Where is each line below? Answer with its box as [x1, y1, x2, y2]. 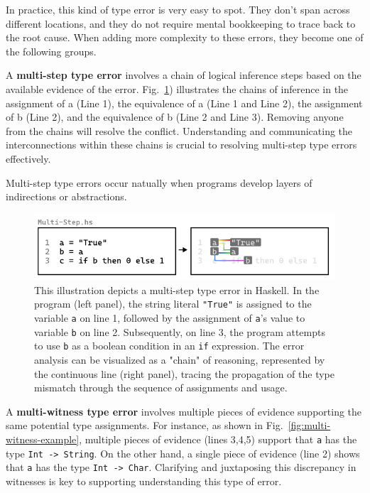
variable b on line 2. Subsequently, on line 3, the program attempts [34, 324, 325, 339]
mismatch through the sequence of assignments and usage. [34, 380, 288, 395]
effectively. [6, 151, 51, 166]
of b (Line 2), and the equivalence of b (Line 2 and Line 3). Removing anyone [6, 109, 344, 124]
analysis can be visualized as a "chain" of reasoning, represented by [34, 352, 325, 367]
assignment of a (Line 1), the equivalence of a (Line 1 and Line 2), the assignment [6, 95, 363, 110]
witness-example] [6, 431, 80, 446]
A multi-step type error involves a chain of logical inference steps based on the [6, 67, 361, 82]
